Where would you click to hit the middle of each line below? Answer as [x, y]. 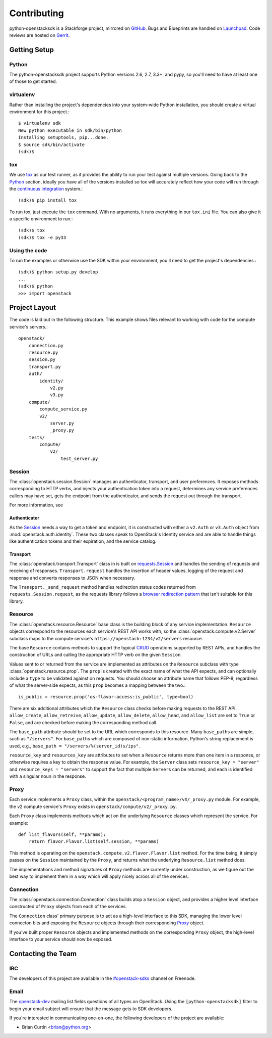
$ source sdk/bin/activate [52, 145]
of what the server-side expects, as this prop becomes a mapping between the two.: [97, 685]
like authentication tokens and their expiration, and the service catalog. [83, 541]
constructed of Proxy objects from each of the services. [68, 907]
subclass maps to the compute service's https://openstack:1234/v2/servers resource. [106, 638]
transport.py [45, 367]
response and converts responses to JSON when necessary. [72, 578]
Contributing [37, 13]
